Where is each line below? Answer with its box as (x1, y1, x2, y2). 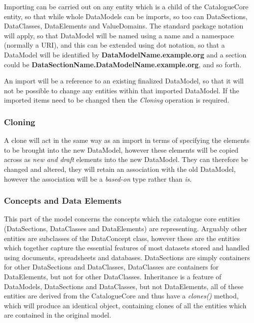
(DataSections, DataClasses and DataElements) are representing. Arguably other (4, 223, 247, 233)
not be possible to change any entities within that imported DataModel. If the (4, 85, 239, 95)
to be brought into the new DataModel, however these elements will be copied (4, 144, 238, 155)
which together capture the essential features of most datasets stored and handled (4, 242, 250, 253)
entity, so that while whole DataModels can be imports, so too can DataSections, (4, 11, 248, 21)
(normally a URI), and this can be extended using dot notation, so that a (4, 40, 225, 50)
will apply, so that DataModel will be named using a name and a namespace (4, 30, 234, 40)
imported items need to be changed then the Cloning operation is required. (4, 95, 229, 105)
